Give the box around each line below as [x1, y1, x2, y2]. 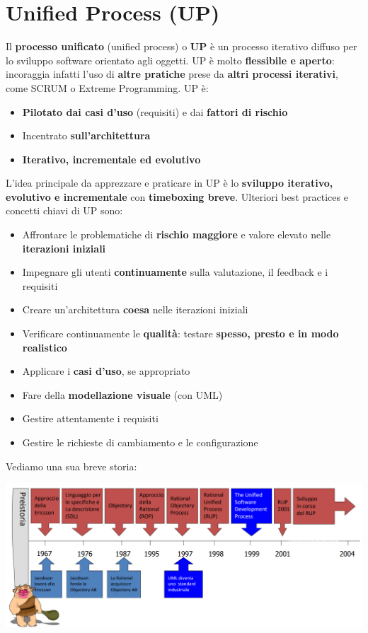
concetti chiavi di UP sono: [6, 203, 123, 218]
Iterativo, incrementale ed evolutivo [22, 151, 201, 166]
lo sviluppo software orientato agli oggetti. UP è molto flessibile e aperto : [6, 52, 335, 67]
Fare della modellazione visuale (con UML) [22, 387, 223, 402]
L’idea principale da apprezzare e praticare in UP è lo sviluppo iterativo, [6, 175, 333, 190]
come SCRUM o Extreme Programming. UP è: [6, 80, 209, 95]
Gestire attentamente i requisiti [22, 411, 159, 426]
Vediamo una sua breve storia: [6, 458, 137, 473]
